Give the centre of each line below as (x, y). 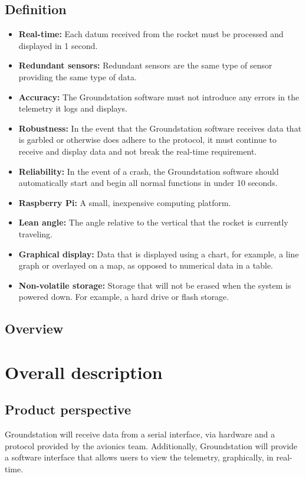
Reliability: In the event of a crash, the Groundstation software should (149, 171)
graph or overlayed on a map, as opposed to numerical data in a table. (146, 265)
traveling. (36, 233)
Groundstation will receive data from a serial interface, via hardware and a (140, 434)
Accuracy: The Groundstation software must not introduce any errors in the (159, 97)
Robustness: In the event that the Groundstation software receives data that (160, 128)
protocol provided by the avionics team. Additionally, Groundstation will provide (151, 445)
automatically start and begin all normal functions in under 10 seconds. (148, 183)
